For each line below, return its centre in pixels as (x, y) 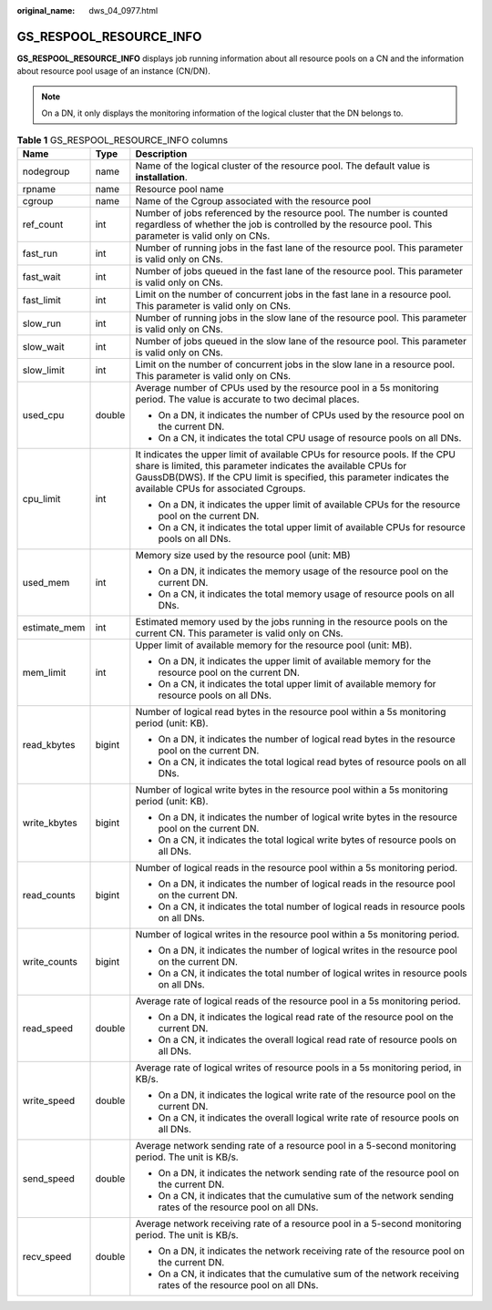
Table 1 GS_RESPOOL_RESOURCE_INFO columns (122, 139)
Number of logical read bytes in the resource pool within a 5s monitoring (291, 711)
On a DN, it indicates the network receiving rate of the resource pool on (311, 1251)
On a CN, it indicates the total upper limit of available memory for (297, 683)
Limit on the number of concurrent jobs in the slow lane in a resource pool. (295, 364)
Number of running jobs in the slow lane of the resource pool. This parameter (301, 317)
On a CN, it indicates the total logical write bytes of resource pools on (307, 840)
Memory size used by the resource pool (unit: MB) (243, 555)
